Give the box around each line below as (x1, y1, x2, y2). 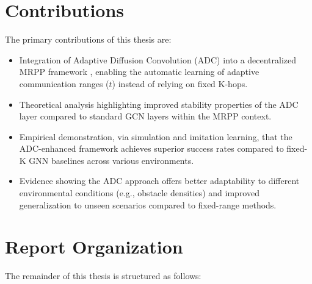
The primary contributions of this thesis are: (5, 33, 172, 46)
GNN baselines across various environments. (29, 154, 194, 166)
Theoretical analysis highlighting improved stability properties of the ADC (19, 98, 299, 110)
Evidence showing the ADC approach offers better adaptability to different (19, 174, 300, 187)
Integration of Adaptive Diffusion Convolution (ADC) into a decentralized (19, 53, 297, 66)
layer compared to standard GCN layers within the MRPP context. (19, 110, 272, 122)
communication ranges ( (19, 77, 109, 90)
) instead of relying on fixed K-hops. (112, 77, 248, 90)
